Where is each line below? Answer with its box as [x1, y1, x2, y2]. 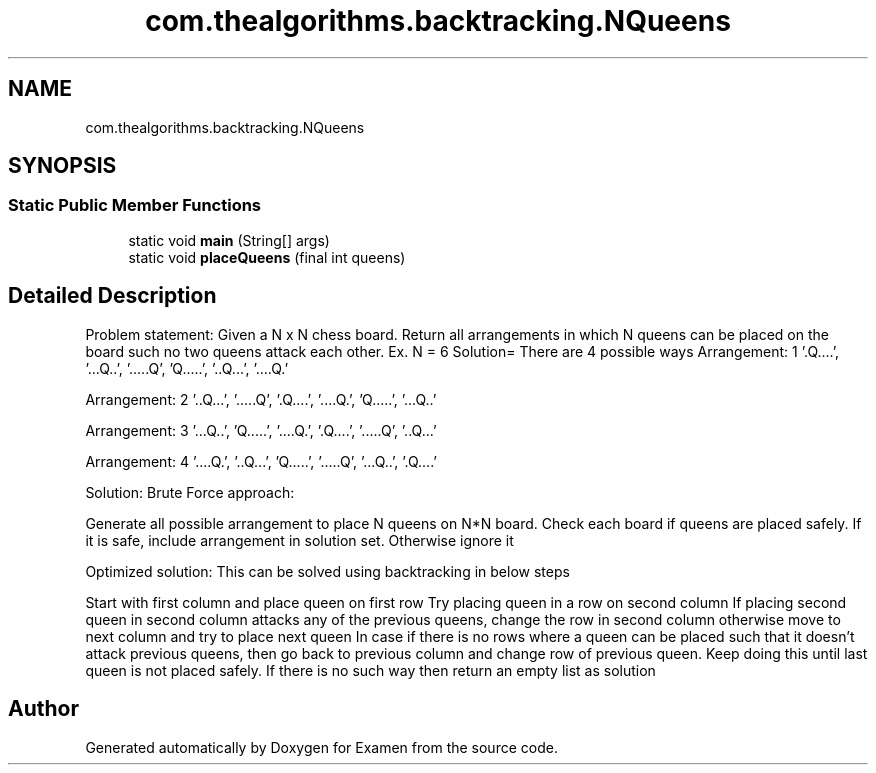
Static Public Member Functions [8, 195, 262, 216]
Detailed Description [8, 283, 217, 309]
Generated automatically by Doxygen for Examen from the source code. [85, 738, 558, 756]
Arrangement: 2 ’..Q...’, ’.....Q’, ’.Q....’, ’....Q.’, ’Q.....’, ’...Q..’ [85, 390, 437, 408]
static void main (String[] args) [128, 231, 330, 249]
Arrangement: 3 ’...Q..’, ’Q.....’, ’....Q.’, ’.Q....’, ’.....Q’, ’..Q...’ [85, 421, 437, 439]
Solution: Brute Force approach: [85, 483, 295, 501]
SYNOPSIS [8, 153, 117, 179]
